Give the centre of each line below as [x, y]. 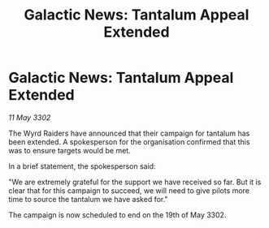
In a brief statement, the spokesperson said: [82, 166]
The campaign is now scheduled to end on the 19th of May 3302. [117, 215]
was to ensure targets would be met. [70, 150]
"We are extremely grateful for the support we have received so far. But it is [135, 182]
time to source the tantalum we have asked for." [88, 199]
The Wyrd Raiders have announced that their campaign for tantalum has [129, 133]
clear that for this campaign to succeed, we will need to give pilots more [129, 190]
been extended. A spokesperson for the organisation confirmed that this [129, 142]
